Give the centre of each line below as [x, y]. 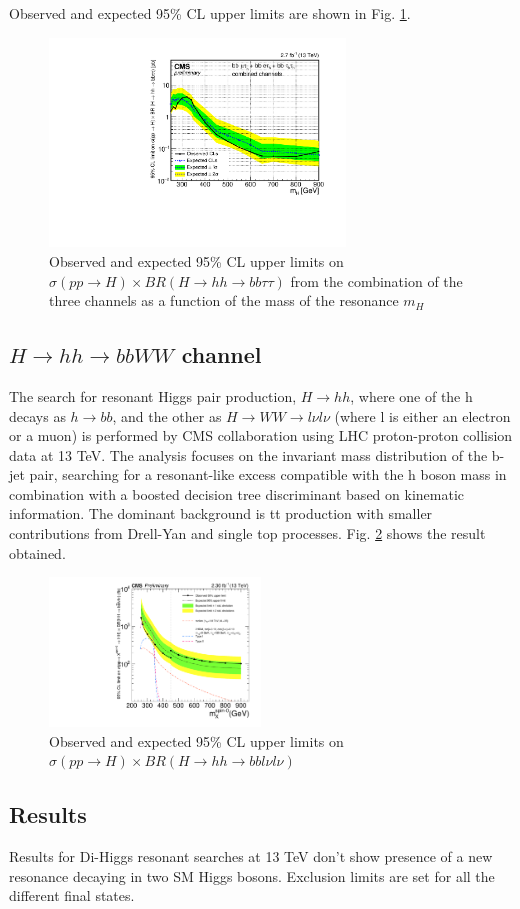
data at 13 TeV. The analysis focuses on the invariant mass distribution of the [248, 454]
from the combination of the [376, 280]
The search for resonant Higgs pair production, [153, 395]
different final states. [72, 895]
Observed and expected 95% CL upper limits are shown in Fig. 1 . [210, 13]
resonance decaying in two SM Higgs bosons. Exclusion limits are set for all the [252, 875]
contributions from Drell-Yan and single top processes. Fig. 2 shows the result [247, 533]
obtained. [37, 552]
